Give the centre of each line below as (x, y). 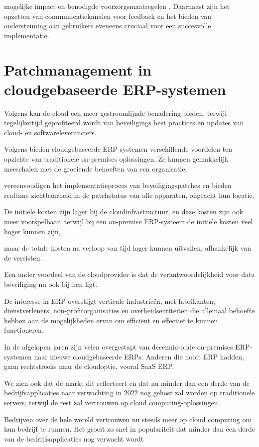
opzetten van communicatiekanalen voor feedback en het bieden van (108, 16)
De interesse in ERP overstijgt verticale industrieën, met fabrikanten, (110, 301)
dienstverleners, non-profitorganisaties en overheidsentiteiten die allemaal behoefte (129, 311)
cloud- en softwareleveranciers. (50, 132)
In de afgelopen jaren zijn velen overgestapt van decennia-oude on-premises (119, 346)
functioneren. (24, 330)
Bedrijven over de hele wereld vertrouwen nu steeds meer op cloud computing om (128, 419)
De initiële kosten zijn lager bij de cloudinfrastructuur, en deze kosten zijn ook (124, 212)
